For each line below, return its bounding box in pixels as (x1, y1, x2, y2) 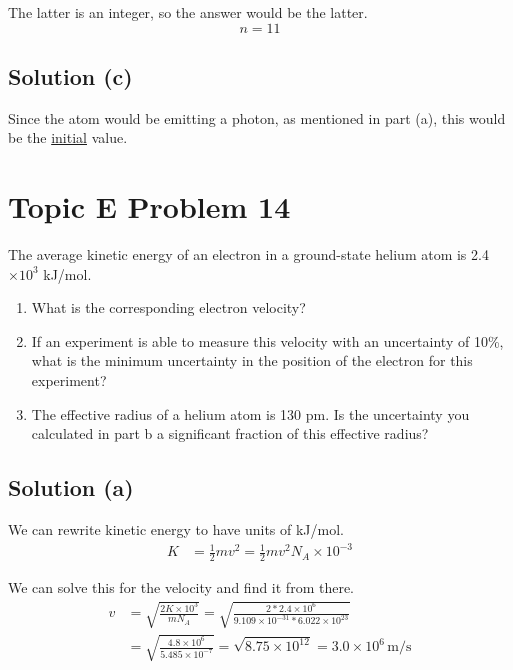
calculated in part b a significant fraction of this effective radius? (31, 423, 429, 444)
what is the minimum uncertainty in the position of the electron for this (31, 350, 473, 371)
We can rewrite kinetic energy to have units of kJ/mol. (8, 519, 344, 540)
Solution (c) (8, 60, 133, 91)
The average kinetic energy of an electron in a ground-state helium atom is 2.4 (8, 244, 489, 265)
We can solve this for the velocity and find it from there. (8, 577, 354, 598)
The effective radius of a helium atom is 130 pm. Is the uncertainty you (31, 403, 470, 424)
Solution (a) (8, 472, 134, 503)
